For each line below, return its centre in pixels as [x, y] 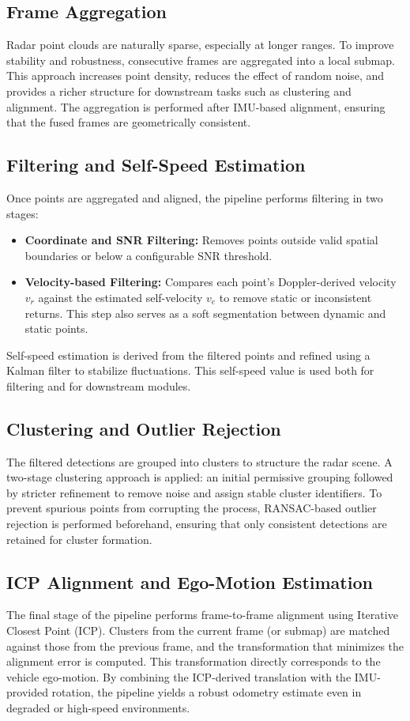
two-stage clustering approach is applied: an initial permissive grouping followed [200, 477]
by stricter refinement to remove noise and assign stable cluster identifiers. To [194, 492]
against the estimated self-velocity [120, 297]
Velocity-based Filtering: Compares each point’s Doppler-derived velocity [211, 282]
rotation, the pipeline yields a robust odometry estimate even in [207, 692]
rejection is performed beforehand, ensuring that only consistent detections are [197, 524]
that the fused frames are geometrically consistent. [129, 122]
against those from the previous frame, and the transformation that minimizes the [205, 646]
